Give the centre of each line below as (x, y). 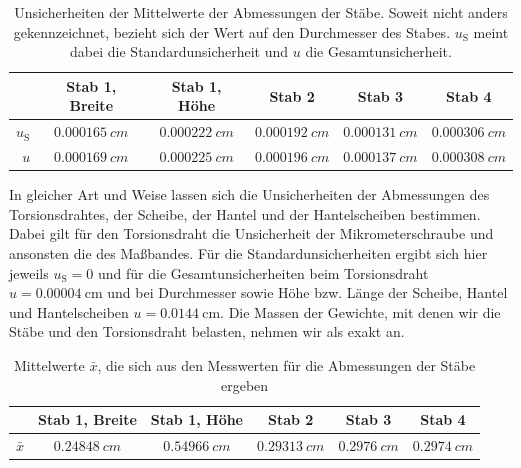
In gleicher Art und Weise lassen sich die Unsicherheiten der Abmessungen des (249, 194)
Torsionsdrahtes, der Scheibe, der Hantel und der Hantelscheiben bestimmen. (245, 213)
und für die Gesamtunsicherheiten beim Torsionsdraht (263, 272)
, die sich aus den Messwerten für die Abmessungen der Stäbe (286, 364)
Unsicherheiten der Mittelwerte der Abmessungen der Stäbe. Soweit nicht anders (261, 12)
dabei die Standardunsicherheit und (179, 51)
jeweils (29, 272)
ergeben (244, 384)
